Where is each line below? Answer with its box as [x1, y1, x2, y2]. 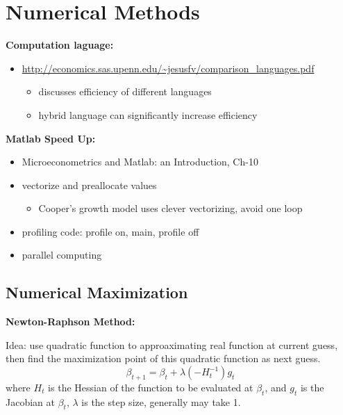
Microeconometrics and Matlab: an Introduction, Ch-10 [22, 154, 258, 169]
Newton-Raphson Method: [6, 314, 135, 329]
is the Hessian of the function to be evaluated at [48, 380, 253, 394]
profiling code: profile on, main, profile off [22, 224, 199, 238]
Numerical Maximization [6, 282, 188, 303]
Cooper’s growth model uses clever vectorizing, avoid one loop [38, 201, 303, 215]
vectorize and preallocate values [22, 177, 157, 192]
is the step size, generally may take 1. [81, 394, 241, 409]
